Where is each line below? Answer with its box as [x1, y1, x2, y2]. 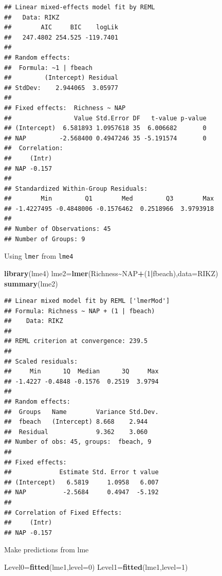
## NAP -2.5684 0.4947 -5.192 [4, 489, 159, 496]
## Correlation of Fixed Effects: [4, 509, 122, 516]
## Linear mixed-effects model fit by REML [4, 4, 155, 11]
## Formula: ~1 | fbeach [4, 64, 92, 71]
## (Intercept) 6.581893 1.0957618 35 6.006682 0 [4, 124, 207, 132]
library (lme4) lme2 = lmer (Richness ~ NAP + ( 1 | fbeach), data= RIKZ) [4, 267, 218, 278]
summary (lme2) [4, 278, 58, 289]
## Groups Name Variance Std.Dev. [4, 408, 159, 416]
